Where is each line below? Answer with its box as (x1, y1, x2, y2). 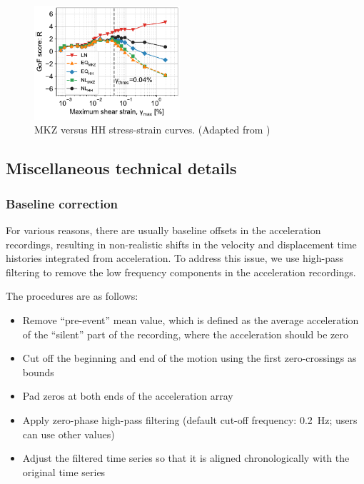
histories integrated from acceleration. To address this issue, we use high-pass (6, 251, 344, 266)
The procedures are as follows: (6, 288, 138, 303)
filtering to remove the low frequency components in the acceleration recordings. (6, 264, 356, 279)
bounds (22, 364, 54, 379)
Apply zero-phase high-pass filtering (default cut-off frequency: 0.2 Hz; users (22, 413, 358, 428)
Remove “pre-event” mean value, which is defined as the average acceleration (22, 313, 359, 328)
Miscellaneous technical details (6, 157, 237, 179)
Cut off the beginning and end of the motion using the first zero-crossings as (22, 351, 357, 365)
